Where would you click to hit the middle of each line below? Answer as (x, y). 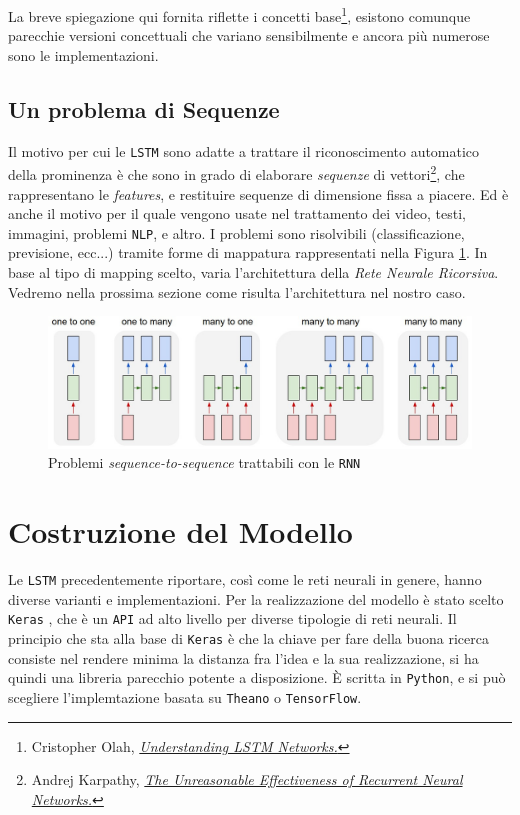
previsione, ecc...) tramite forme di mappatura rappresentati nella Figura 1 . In (248, 252)
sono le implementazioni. (83, 54)
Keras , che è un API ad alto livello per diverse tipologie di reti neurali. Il (232, 618)
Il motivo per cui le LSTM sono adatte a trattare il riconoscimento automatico (244, 150)
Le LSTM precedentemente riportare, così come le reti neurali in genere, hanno (245, 579)
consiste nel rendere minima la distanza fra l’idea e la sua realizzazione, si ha (243, 657)
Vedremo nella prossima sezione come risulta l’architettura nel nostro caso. (237, 291)
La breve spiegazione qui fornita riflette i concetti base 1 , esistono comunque (239, 14)
